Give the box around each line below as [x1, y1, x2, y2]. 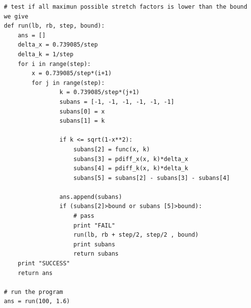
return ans [17, 269, 53, 276]
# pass [73, 212, 95, 220]
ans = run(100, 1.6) [4, 298, 70, 305]
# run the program [4, 288, 63, 295]
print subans [73, 241, 116, 248]
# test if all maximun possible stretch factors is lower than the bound [4, 3, 248, 10]
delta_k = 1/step [17, 50, 74, 58]
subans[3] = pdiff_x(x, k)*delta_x [73, 155, 188, 162]
